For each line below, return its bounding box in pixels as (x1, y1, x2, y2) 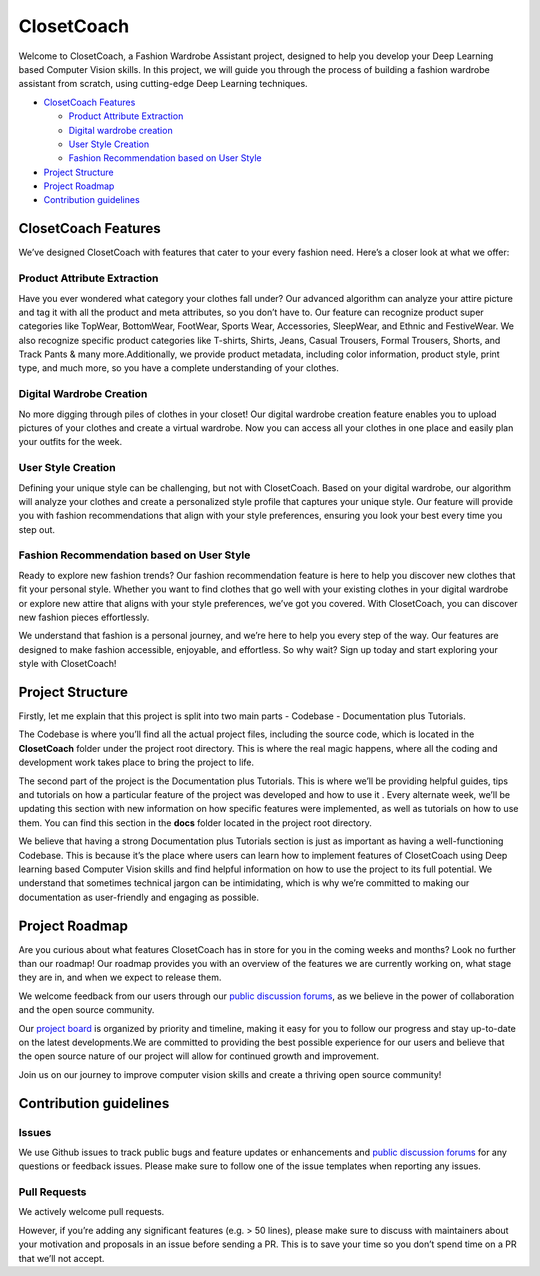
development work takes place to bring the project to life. (18, 756, 255, 769)
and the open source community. (18, 1004, 155, 1016)
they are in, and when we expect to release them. (18, 971, 222, 984)
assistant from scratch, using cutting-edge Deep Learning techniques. (18, 78, 309, 90)
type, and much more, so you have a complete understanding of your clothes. (18, 362, 340, 374)
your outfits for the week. (18, 436, 123, 448)
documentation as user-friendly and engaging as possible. (18, 891, 260, 903)
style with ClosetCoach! (18, 658, 117, 670)
